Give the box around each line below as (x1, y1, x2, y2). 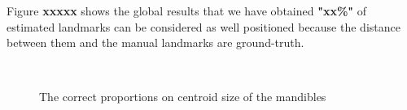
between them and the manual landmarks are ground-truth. (7, 34, 304, 51)
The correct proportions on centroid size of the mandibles (39, 88, 326, 105)
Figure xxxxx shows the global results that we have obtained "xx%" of (7, 2, 367, 19)
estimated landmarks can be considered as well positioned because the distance (7, 18, 400, 35)
